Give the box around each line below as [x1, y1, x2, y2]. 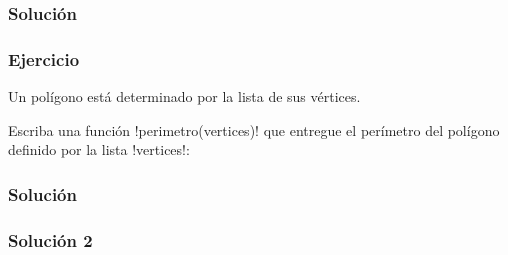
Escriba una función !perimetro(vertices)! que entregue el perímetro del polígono [8, 119, 500, 140]
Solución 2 [8, 227, 93, 252]
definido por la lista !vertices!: [8, 139, 190, 160]
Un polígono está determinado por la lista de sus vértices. [8, 86, 361, 107]
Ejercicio [8, 46, 80, 71]
